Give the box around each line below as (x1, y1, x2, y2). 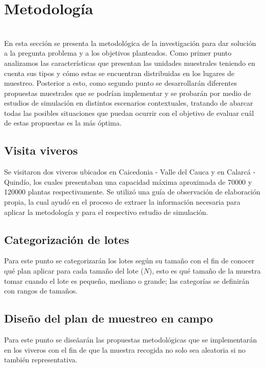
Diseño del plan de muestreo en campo (4, 310, 213, 326)
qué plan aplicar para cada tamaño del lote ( (4, 265, 144, 276)
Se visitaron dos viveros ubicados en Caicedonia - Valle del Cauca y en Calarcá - (4, 166, 256, 177)
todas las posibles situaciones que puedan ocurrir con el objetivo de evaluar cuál (4, 107, 254, 118)
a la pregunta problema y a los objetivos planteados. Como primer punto (4, 47, 232, 58)
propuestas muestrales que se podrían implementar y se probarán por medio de (4, 87, 251, 98)
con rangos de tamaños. (4, 285, 78, 296)
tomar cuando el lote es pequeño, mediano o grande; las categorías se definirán (4, 275, 250, 286)
